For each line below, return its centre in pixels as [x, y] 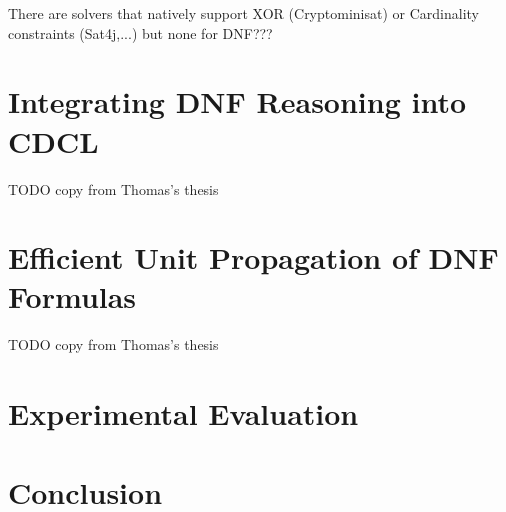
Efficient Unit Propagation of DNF [253, 257]
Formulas [72, 296]
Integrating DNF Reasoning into [237, 101]
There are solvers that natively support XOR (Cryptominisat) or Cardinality [243, 13]
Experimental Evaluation [183, 413]
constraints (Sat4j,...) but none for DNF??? [140, 32]
